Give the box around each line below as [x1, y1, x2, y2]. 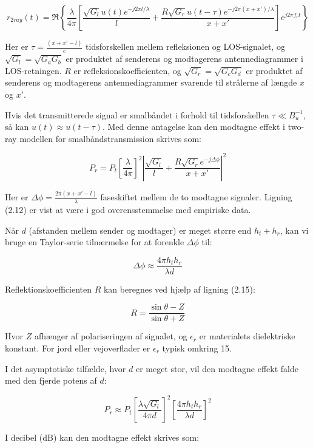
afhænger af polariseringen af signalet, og [34, 330, 187, 342]
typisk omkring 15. [162, 342, 232, 355]
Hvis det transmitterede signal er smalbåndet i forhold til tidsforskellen [5, 108, 269, 121]
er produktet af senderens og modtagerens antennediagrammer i [66, 52, 303, 65]
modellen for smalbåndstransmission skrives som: [19, 132, 201, 144]
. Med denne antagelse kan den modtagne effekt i [102, 120, 286, 133]
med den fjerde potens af [5, 374, 97, 387]
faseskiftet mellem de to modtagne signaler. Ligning [100, 191, 292, 203]
